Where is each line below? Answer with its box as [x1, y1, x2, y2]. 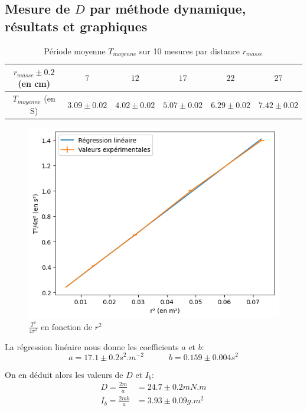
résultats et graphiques [5, 17, 148, 35]
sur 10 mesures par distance [139, 44, 240, 57]
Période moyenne [44, 44, 106, 57]
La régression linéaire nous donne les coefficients [5, 340, 179, 353]
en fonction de [41, 320, 92, 332]
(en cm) [18, 77, 51, 89]
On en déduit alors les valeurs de [5, 368, 123, 380]
